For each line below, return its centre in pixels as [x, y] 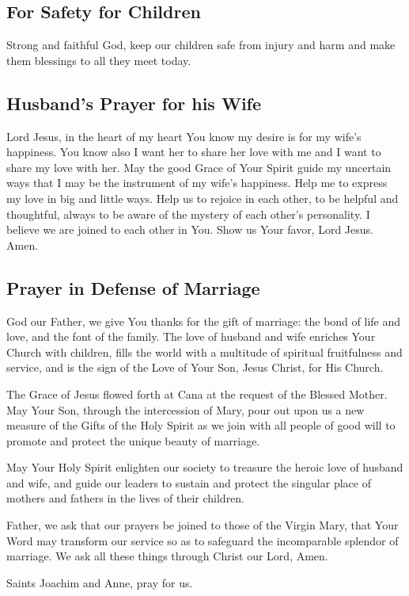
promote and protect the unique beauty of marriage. [133, 440]
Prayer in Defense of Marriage [133, 287]
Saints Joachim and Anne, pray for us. [100, 582]
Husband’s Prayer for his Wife [134, 103]
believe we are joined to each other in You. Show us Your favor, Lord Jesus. [190, 229]
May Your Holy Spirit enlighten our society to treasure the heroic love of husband [205, 467]
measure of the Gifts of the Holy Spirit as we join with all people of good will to [201, 425]
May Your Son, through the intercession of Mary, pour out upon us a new [186, 409]
